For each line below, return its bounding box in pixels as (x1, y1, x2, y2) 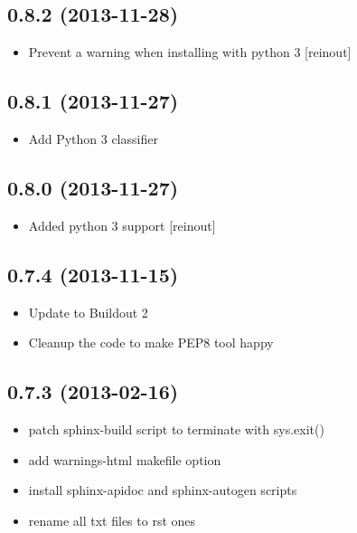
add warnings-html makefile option (28, 450, 221, 469)
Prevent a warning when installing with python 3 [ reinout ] (28, 43, 352, 62)
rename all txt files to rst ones (28, 510, 196, 529)
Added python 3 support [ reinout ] (28, 215, 216, 234)
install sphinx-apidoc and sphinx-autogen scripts (28, 481, 297, 500)
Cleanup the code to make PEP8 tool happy (28, 333, 274, 352)
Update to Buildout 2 (28, 302, 148, 321)
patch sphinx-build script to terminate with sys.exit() (28, 419, 324, 438)
